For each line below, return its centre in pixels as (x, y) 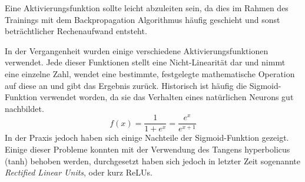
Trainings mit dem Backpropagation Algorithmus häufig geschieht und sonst (142, 19)
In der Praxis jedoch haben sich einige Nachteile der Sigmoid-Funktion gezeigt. (147, 138)
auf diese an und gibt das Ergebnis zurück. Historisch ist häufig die (126, 85)
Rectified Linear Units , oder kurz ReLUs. (79, 172)
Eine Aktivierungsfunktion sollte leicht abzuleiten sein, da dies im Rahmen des (147, 8)
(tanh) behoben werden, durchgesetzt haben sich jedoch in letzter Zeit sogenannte (153, 161)
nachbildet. (24, 108)
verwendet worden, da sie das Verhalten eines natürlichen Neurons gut (167, 97)
